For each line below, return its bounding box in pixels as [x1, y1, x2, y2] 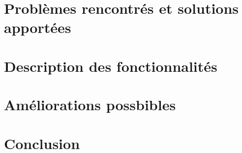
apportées [4, 17, 71, 37]
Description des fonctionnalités [4, 56, 217, 76]
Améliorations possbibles [4, 94, 176, 115]
